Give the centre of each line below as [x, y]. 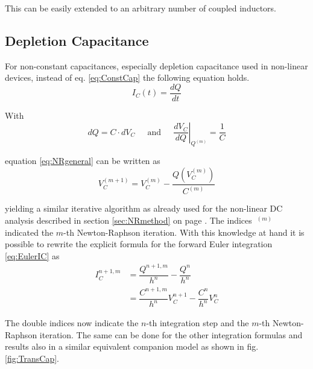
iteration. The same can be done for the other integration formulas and [171, 334]
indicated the [29, 232]
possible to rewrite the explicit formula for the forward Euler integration [139, 244]
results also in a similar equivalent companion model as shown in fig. [132, 346]
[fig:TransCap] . [32, 358]
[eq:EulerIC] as [32, 255]
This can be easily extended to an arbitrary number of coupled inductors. [141, 8]
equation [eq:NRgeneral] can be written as [83, 161]
